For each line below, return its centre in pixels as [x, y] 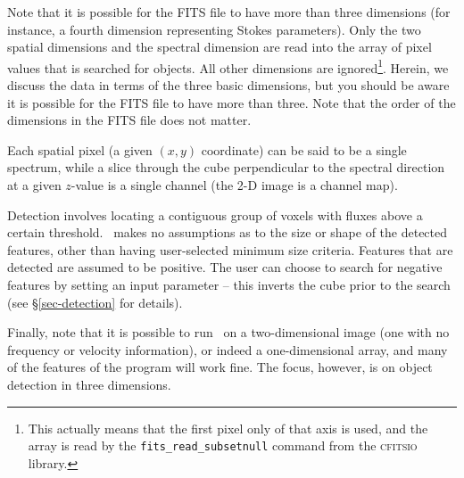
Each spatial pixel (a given [80, 149]
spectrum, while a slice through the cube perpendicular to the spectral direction [226, 167]
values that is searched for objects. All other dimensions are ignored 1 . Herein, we [228, 66]
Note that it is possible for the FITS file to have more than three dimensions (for [229, 12]
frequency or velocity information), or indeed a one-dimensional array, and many [228, 349]
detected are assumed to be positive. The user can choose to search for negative [225, 267]
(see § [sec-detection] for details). [95, 302]
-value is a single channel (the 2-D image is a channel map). [234, 185]
